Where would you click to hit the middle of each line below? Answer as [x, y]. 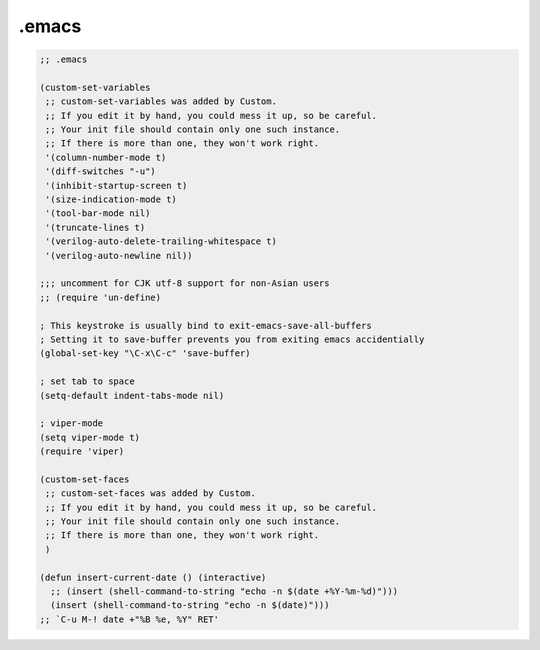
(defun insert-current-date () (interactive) [153, 577]
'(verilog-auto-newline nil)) [119, 255]
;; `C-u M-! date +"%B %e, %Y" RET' [129, 619]
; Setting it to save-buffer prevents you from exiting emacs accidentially [232, 339]
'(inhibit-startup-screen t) [116, 185]
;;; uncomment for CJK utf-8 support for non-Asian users [184, 283]
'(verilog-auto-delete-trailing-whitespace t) [161, 241]
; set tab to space [87, 381]
